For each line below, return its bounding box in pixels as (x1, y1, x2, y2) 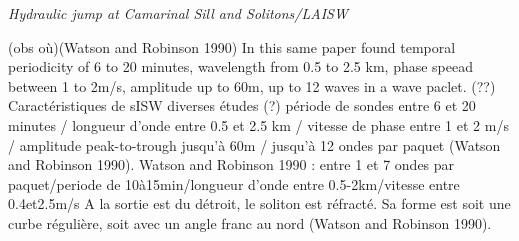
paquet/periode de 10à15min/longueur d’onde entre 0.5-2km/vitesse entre (8, 173, 460, 194)
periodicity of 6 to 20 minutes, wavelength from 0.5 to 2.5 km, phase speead (8, 56, 474, 77)
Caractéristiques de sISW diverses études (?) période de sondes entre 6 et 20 (8, 95, 476, 116)
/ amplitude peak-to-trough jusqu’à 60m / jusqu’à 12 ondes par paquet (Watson (8, 134, 501, 155)
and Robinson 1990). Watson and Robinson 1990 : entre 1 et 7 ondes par (8, 154, 455, 175)
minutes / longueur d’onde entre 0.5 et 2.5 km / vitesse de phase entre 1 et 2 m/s (8, 114, 509, 135)
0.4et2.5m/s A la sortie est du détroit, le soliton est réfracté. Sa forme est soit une (8, 193, 511, 214)
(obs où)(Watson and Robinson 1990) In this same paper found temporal (8, 36, 456, 57)
